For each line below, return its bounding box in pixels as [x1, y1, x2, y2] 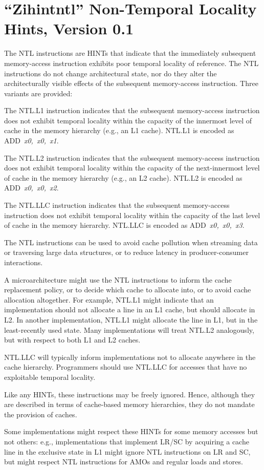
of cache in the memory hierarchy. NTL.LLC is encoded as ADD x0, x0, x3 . [4, 220, 245, 230]
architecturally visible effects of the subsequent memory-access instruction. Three [4, 78, 258, 89]
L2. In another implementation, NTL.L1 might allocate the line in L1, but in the [4, 314, 258, 325]
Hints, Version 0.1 [4, 18, 134, 39]
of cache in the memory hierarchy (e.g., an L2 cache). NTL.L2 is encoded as [4, 172, 243, 183]
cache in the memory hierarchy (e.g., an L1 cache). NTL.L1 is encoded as [4, 125, 234, 136]
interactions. [4, 257, 43, 267]
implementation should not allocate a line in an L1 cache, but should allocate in [4, 304, 255, 315]
